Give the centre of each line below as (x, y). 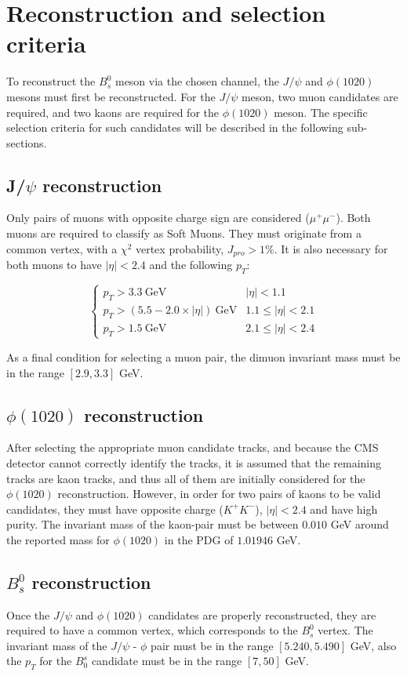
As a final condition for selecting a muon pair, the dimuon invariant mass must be (203, 356)
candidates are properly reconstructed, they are (262, 614)
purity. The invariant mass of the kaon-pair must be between (153, 524)
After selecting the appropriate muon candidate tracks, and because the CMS (193, 447)
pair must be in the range (212, 645)
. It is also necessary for (331, 248)
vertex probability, (180, 248)
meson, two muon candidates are (320, 96)
